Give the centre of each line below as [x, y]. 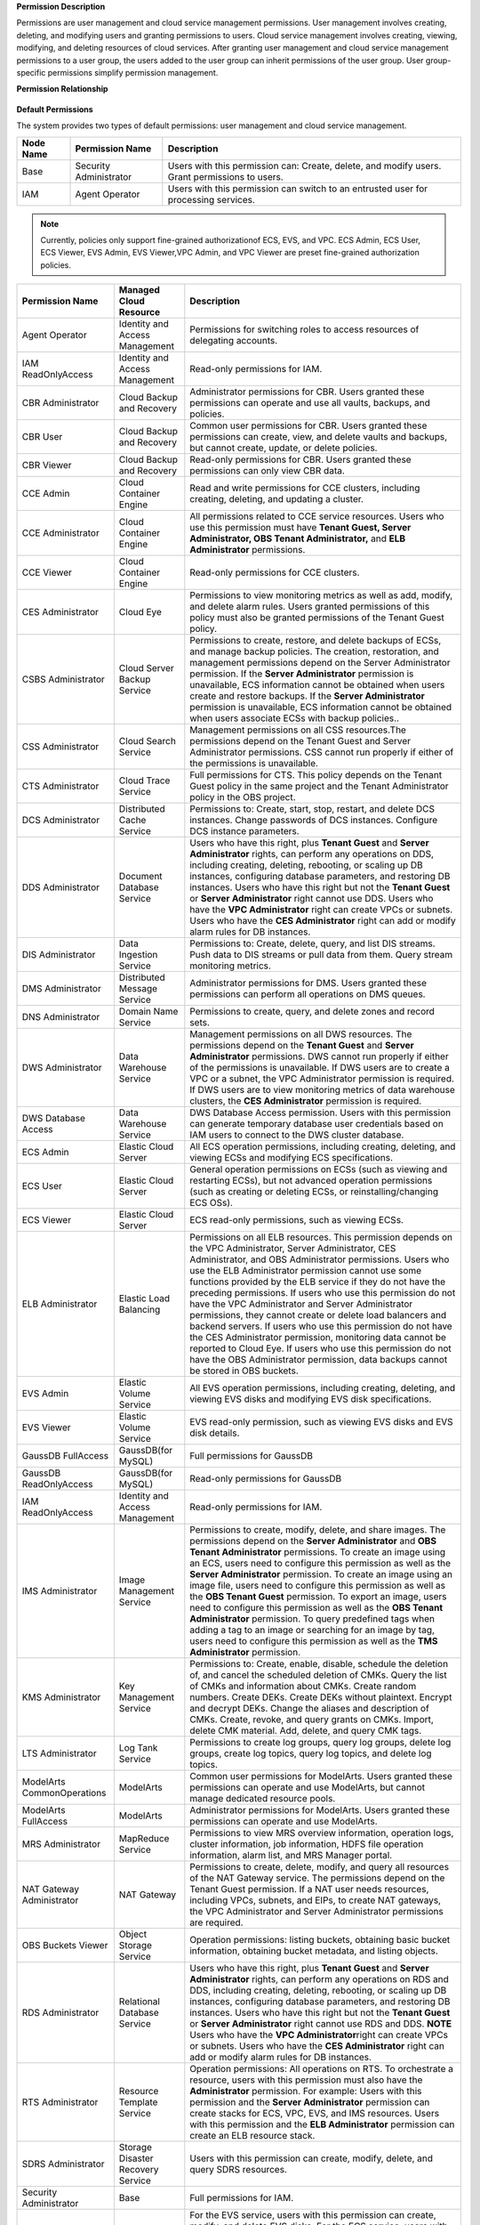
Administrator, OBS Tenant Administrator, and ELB [298, 538]
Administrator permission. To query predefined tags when [312, 1619]
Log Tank [138, 1748]
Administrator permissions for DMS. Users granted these [308, 983]
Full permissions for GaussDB [251, 1456]
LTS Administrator [59, 1753]
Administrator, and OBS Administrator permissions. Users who [320, 1259]
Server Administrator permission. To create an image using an [321, 1574]
